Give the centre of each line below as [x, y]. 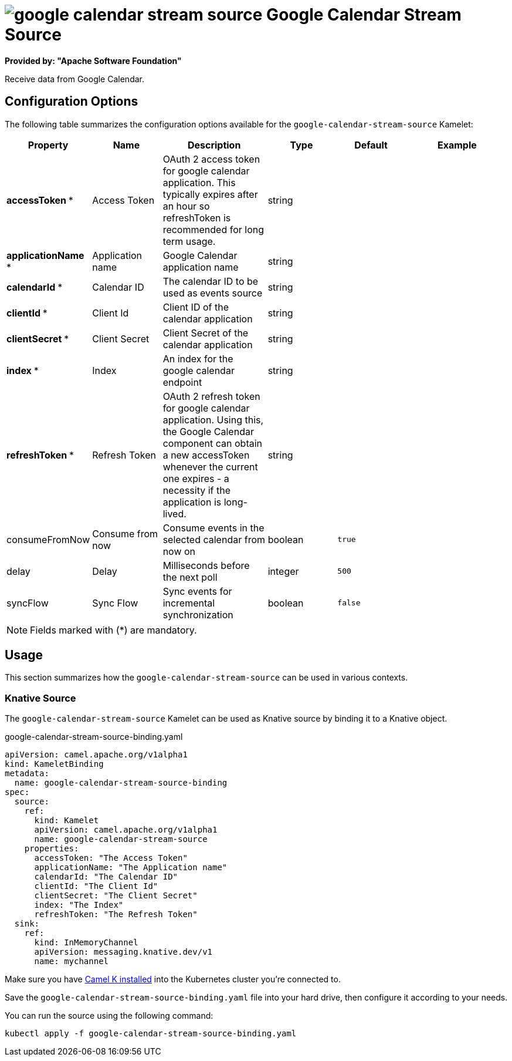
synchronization [198, 614]
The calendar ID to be [211, 281]
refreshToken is [197, 218]
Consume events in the [213, 528]
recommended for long [213, 229]
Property [48, 145]
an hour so [186, 206]
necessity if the [197, 490]
